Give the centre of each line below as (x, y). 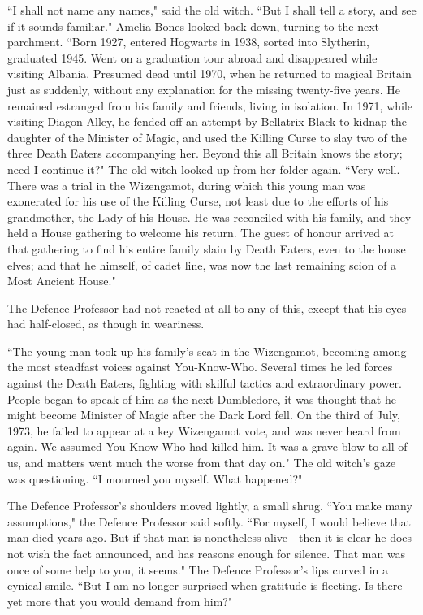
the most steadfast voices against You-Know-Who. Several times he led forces (200, 367)
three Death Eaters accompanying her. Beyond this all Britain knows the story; (205, 153)
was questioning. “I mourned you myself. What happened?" (155, 478)
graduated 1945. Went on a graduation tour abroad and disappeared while (192, 57)
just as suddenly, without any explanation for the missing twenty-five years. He (204, 89)
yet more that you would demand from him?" (120, 601)
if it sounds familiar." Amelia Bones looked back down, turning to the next (194, 26)
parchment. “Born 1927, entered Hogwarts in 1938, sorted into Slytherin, (188, 42)
